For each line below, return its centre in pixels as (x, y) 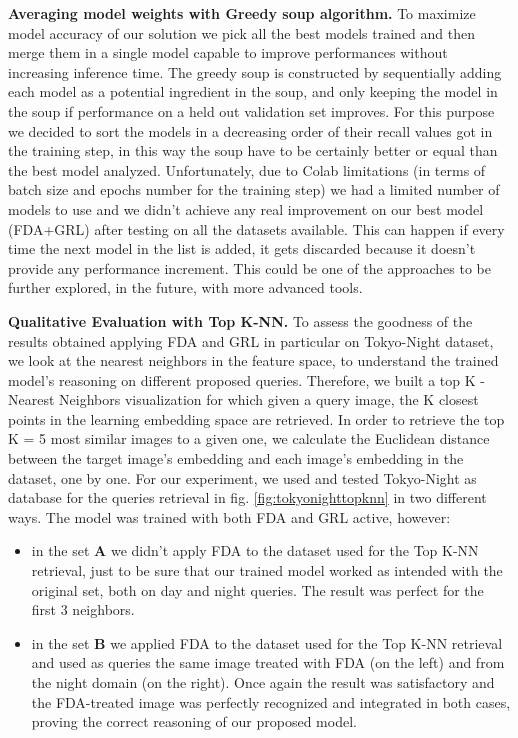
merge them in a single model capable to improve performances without (228, 52)
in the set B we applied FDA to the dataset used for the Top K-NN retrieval (267, 642)
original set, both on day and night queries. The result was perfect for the (257, 589)
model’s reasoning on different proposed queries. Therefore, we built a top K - (246, 379)
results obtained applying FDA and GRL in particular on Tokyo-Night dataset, (251, 340)
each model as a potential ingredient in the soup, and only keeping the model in (253, 91)
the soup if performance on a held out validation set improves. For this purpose (251, 110)
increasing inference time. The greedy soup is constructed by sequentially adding (255, 71)
